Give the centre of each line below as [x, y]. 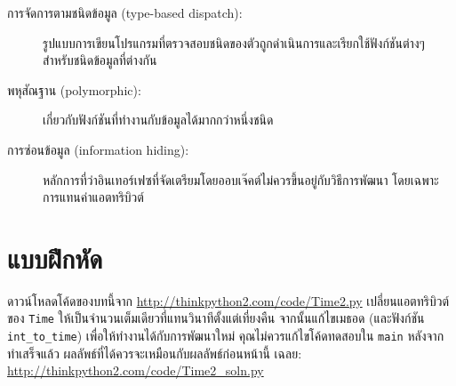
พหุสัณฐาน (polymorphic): [74, 89]
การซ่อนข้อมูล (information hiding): [98, 149]
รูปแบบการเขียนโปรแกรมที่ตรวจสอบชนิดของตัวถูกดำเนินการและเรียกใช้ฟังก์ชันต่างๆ [234, 42]
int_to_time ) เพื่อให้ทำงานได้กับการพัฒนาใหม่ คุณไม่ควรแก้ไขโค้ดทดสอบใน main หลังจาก [226, 336]
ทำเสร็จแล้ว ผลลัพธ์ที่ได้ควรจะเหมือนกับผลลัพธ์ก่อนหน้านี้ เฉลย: [155, 353]
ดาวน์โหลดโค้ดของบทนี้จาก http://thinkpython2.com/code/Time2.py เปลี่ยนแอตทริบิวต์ [228, 300]
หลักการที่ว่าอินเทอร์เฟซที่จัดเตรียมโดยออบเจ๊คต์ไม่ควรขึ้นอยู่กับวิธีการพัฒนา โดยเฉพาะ [241, 179]
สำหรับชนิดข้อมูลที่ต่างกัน [100, 60]
